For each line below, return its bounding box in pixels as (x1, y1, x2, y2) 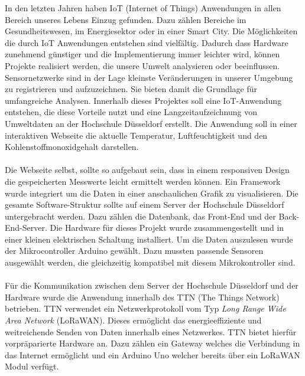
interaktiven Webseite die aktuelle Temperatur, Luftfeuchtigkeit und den (5, 129, 268, 141)
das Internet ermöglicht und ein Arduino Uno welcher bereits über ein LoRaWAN (5, 348, 300, 361)
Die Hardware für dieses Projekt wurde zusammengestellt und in (50, 221, 284, 234)
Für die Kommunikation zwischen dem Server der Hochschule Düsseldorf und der (5, 279, 298, 292)
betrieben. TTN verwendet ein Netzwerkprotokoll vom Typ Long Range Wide (5, 302, 286, 315)
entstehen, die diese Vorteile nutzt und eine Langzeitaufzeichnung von (5, 106, 257, 118)
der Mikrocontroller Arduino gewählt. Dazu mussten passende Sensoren (5, 244, 264, 257)
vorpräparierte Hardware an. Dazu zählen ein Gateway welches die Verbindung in (5, 337, 300, 349)
